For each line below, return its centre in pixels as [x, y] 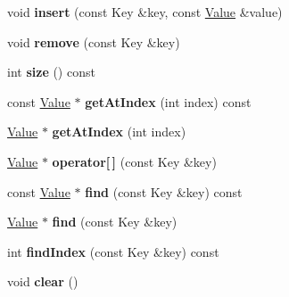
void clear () [43, 281]
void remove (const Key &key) [94, 41]
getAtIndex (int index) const [168, 101]
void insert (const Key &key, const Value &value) [145, 12]
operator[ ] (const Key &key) [134, 161]
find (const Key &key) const [164, 191]
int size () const [51, 72]
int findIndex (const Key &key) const [113, 251]
